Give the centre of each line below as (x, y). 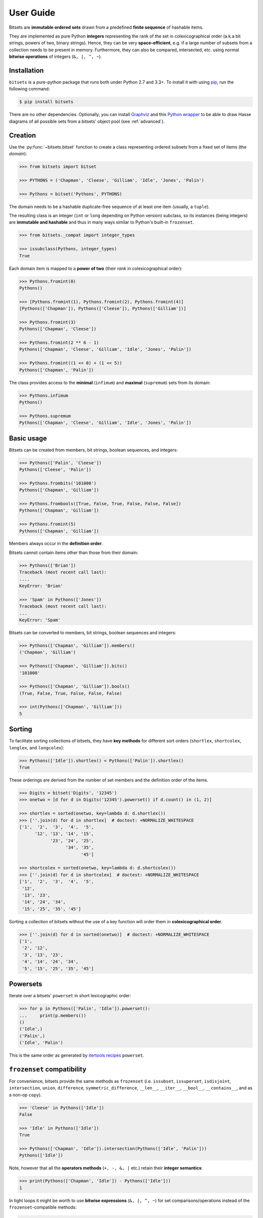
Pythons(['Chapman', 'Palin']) (57, 370)
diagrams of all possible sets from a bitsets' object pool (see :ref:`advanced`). (87, 121)
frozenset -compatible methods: (43, 1207)
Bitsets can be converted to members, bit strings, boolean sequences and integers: (93, 632)
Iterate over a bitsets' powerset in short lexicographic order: (70, 996)
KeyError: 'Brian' (41, 586)
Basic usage (28, 438)
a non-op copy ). (25, 1095)
